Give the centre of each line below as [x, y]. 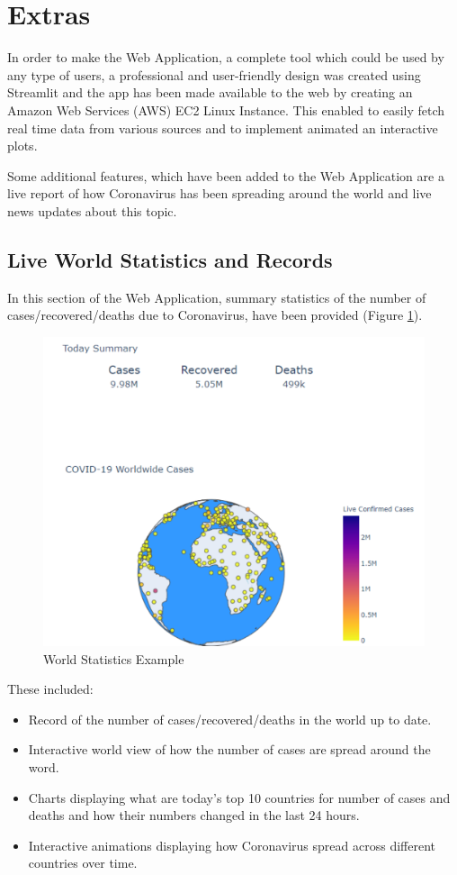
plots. [22, 146]
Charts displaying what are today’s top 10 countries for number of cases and [239, 797]
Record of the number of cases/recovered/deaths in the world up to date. [230, 719]
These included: [50, 689]
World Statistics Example [114, 658]
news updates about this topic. [92, 210]
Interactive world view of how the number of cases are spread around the [229, 749]
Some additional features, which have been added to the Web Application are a [226, 175]
